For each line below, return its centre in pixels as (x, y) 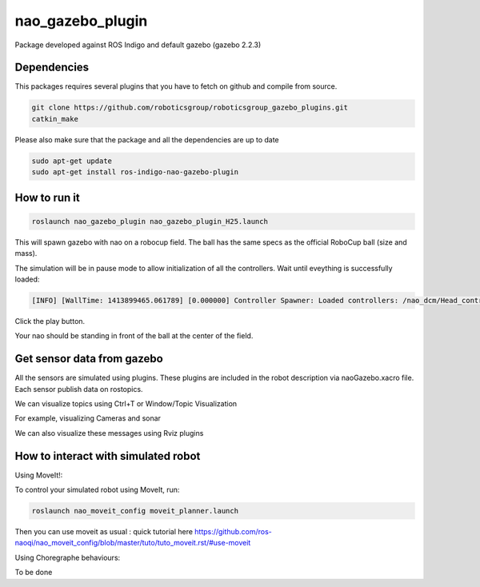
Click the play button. (50, 321)
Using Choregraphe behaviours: (68, 557)
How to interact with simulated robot (108, 456)
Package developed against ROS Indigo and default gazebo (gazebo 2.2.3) (138, 45)
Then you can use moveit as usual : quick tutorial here (104, 532)
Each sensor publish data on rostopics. (79, 389)
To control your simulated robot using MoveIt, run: (97, 490)
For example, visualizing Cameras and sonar (88, 418)
